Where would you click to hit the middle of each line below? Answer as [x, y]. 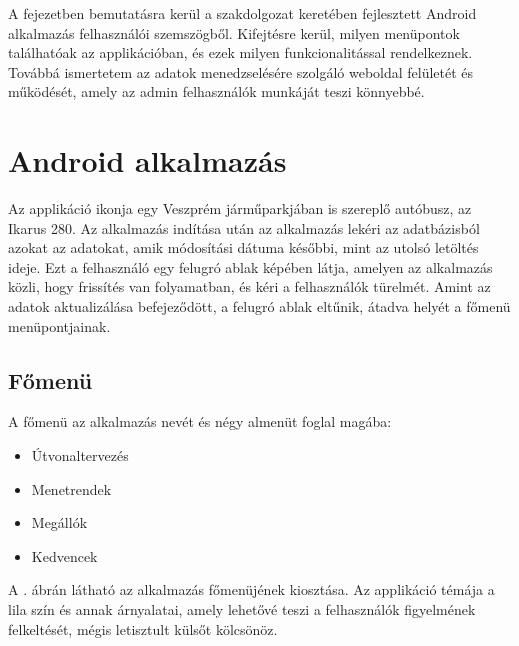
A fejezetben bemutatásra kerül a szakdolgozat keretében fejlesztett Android [242, 13]
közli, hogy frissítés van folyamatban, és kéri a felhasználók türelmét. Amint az [249, 286]
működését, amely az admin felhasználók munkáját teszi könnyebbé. [216, 91]
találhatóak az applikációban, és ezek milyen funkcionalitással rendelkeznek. [240, 52]
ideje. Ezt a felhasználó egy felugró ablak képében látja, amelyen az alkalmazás [250, 266]
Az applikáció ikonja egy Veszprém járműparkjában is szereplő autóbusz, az [240, 208]
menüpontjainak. [59, 325]
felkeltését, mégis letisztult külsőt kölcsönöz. [143, 628]
